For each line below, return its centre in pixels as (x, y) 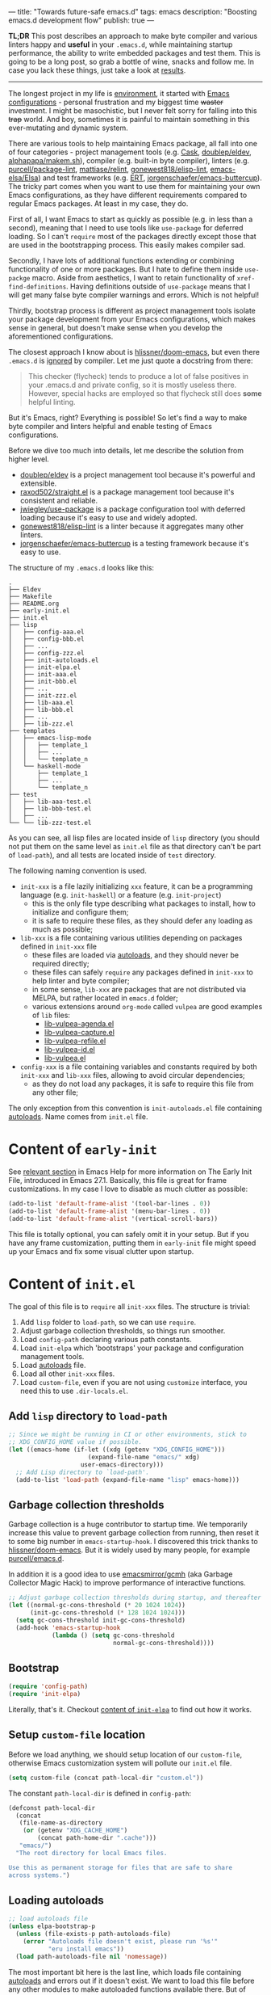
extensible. (38, 483)
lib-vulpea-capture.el (79, 1032)
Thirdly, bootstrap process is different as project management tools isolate (132, 311)
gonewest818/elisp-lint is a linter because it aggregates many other (132, 526)
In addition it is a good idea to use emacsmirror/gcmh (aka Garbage (121, 1574)
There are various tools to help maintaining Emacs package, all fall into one (133, 143)
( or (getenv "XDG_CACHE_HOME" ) (75, 1831)
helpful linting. (52, 402)
